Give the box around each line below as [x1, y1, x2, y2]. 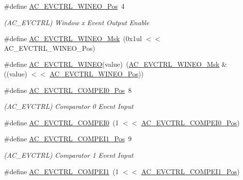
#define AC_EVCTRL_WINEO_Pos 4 [4, 1, 125, 11]
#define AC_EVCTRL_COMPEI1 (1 [4, 166, 119, 176]
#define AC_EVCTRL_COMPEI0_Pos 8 [4, 85, 132, 95]
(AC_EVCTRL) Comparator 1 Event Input [4, 150, 133, 160]
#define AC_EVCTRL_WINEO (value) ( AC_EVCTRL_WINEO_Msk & [4, 59, 227, 69]
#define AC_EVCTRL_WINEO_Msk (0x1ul [4, 33, 142, 44]
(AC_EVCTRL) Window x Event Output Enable [4, 17, 149, 27]
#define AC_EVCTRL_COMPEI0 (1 [4, 117, 119, 127]
